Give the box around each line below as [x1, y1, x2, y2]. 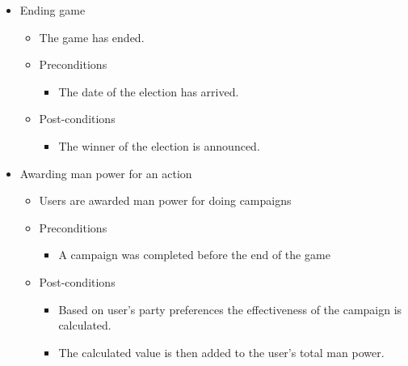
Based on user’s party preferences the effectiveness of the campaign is [58, 300, 402, 317]
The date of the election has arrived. [58, 83, 239, 100]
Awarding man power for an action [19, 164, 192, 181]
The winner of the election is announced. [58, 137, 260, 154]
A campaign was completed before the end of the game [58, 246, 330, 263]
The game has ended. [39, 28, 145, 45]
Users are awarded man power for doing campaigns [39, 192, 292, 209]
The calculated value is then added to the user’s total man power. [58, 343, 385, 360]
